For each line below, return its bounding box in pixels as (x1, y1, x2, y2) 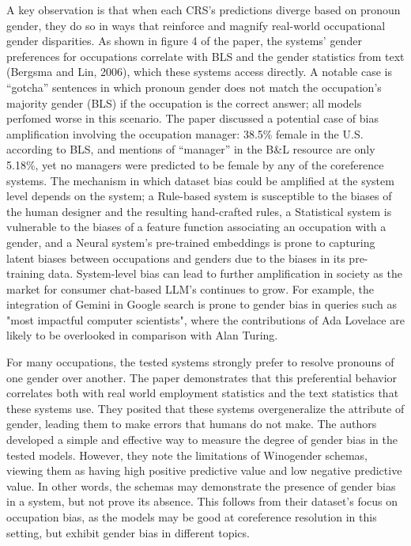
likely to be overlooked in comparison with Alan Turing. (6, 327, 278, 343)
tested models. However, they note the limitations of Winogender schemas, (6, 446, 368, 463)
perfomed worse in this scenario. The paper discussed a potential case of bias (6, 110, 379, 127)
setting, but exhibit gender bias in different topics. (6, 524, 250, 540)
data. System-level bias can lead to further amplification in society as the (47, 265, 402, 282)
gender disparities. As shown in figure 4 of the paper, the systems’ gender (6, 32, 362, 49)
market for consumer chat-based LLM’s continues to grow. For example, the (6, 280, 374, 297)
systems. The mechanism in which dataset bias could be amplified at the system (6, 172, 394, 188)
